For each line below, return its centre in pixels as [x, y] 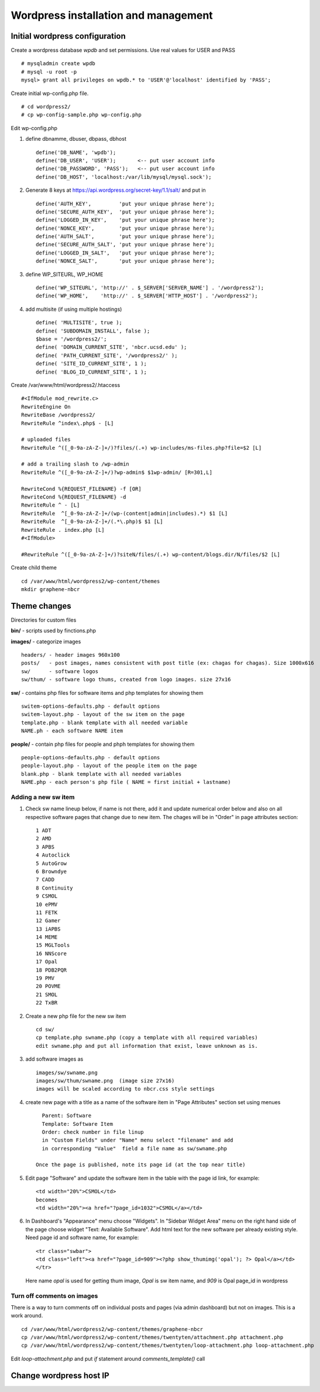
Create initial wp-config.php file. [50, 93]
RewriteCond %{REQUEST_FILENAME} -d [74, 497]
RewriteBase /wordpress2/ [59, 415]
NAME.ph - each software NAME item [72, 731]
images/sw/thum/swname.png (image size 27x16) [105, 1081]
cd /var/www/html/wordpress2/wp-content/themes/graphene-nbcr [112, 1329]
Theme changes [41, 606]
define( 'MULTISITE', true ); [79, 323]
